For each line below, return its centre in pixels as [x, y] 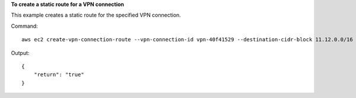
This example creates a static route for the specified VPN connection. [96, 15]
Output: [20, 53]
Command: [24, 26]
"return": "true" [59, 75]
